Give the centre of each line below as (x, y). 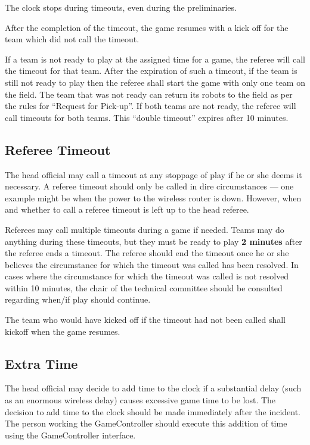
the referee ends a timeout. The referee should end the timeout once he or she (147, 253)
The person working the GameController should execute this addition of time (146, 423)
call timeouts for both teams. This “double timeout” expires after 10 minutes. (147, 117)
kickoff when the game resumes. (63, 331)
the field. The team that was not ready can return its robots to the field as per (149, 94)
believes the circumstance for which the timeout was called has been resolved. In (152, 264)
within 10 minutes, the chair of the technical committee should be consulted (144, 287)
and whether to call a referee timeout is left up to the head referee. (127, 209)
